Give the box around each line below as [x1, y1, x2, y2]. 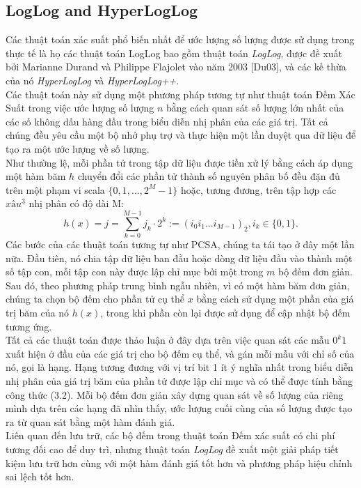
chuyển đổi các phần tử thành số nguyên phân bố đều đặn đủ [77, 169, 340, 183]
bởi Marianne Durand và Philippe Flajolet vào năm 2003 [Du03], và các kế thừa [6, 59, 346, 74]
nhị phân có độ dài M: [29, 196, 124, 211]
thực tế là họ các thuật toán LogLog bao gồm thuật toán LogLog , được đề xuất [6, 45, 343, 60]
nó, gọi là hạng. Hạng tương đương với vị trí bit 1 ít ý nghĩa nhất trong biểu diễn [6, 360, 353, 374]
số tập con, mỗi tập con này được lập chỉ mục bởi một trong [6, 264, 264, 279]
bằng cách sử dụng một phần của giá [196, 291, 354, 306]
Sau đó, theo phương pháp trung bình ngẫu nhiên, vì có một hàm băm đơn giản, [6, 277, 350, 292]
